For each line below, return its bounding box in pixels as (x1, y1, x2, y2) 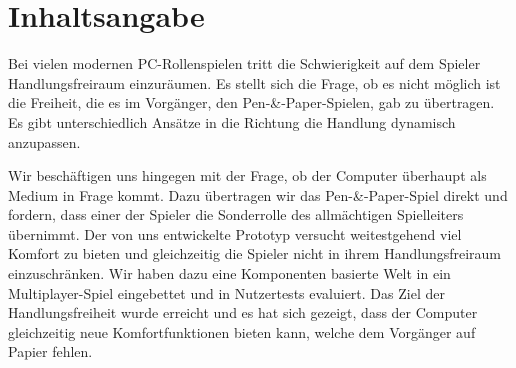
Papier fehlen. (8, 341, 93, 362)
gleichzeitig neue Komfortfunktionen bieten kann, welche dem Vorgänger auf (8, 321, 476, 342)
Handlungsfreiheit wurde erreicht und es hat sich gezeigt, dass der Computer (8, 302, 478, 323)
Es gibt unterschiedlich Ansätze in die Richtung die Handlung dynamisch (8, 111, 456, 132)
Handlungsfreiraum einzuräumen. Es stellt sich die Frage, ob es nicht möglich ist (8, 72, 501, 93)
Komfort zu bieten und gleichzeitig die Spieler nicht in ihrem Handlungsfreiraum (8, 243, 502, 264)
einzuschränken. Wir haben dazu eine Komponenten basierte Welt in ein (8, 263, 451, 284)
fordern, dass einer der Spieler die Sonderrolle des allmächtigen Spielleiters (8, 204, 464, 225)
